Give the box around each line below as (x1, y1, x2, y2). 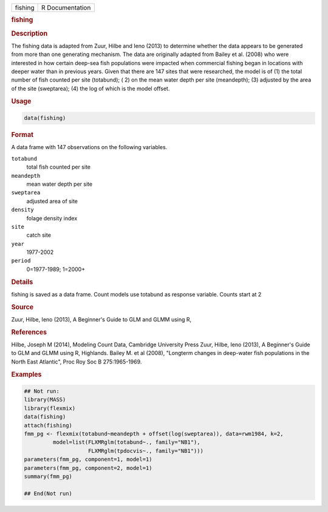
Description (11, 29, 48, 38)
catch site (26, 231, 52, 239)
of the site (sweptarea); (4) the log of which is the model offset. (11, 85, 170, 92)
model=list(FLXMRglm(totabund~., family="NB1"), (52, 439, 200, 446)
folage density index (26, 214, 78, 222)
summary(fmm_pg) (24, 472, 73, 480)
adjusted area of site (26, 197, 78, 205)
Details (11, 278, 33, 286)
